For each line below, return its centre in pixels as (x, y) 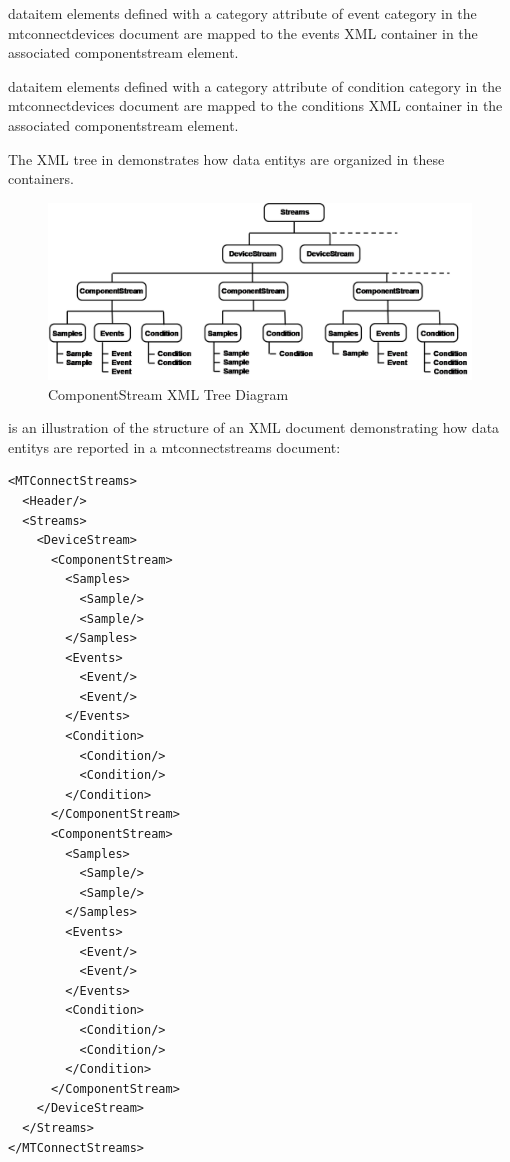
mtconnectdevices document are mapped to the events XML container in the (243, 32)
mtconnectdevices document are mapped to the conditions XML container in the (255, 105)
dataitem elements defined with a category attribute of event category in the (242, 13)
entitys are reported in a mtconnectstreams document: (174, 446)
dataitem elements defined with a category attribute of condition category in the (255, 85)
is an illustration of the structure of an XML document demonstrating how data (254, 427)
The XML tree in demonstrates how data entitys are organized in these (226, 158)
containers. (41, 178)
